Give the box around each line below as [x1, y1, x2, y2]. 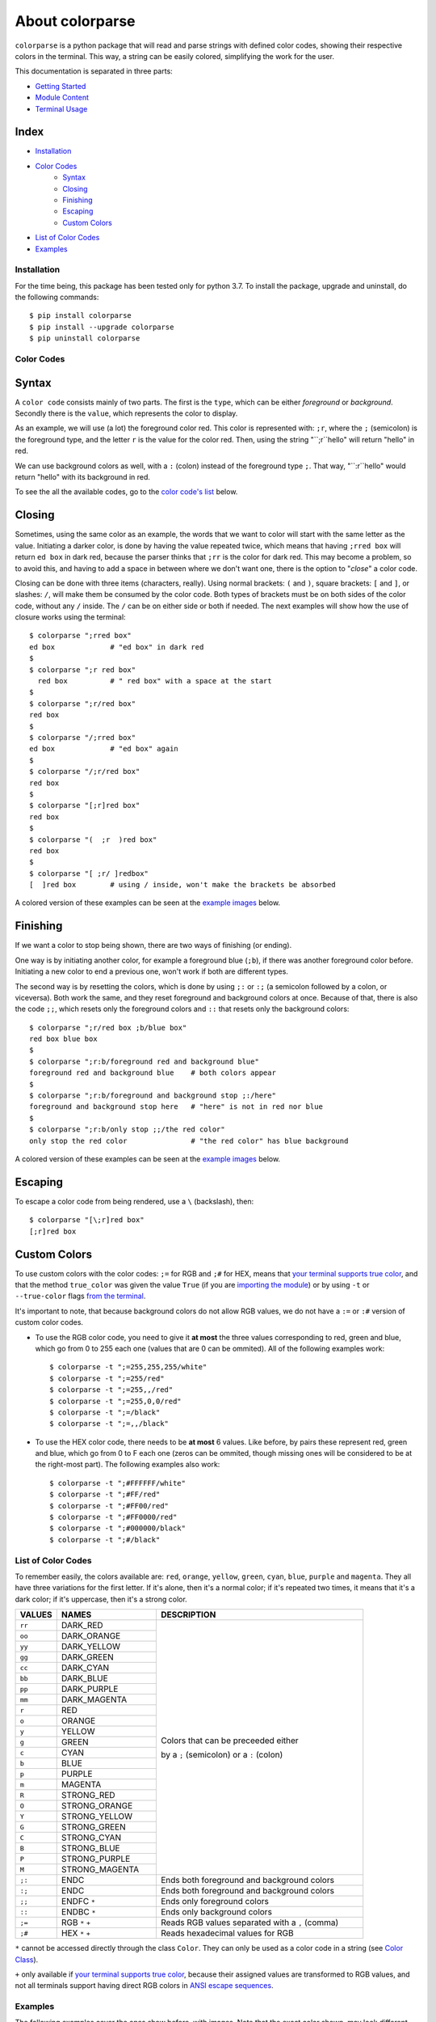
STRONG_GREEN [61, 1821, 127, 1833]
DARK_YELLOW [61, 1641, 121, 1652]
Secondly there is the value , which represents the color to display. [15, 408, 238, 418]
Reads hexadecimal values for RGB [160, 1927, 294, 1939]
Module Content [35, 93, 89, 103]
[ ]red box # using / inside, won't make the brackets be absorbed [29, 880, 336, 890]
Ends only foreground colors [160, 1896, 270, 1907]
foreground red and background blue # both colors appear [29, 1068, 276, 1077]
